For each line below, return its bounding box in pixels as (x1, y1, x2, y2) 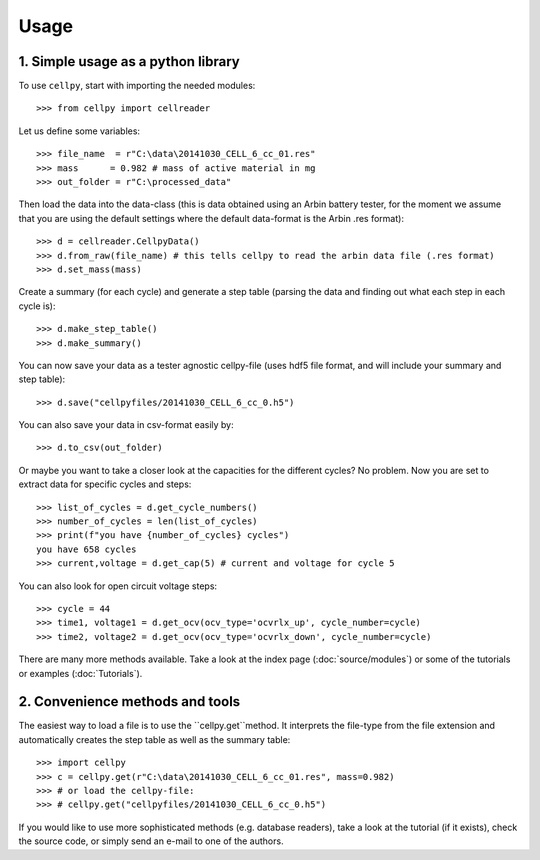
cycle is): (18, 300, 56, 312)
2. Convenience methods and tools (18, 693, 241, 710)
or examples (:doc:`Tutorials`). (18, 667, 143, 679)
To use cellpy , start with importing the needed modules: (18, 80, 256, 92)
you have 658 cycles (36, 543, 137, 555)
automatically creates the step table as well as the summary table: (18, 733, 291, 745)
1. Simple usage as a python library (18, 53, 240, 70)
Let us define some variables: (18, 125, 140, 137)
